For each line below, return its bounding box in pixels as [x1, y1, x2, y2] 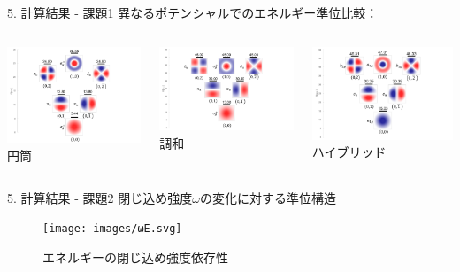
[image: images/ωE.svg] [42, 222, 182, 236]
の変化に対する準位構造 [199, 188, 336, 206]
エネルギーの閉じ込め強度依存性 [42, 247, 228, 266]
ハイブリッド [311, 143, 387, 161]
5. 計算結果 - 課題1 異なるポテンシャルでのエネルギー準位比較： [7, 4, 379, 21]
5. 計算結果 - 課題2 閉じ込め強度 [7, 188, 193, 206]
